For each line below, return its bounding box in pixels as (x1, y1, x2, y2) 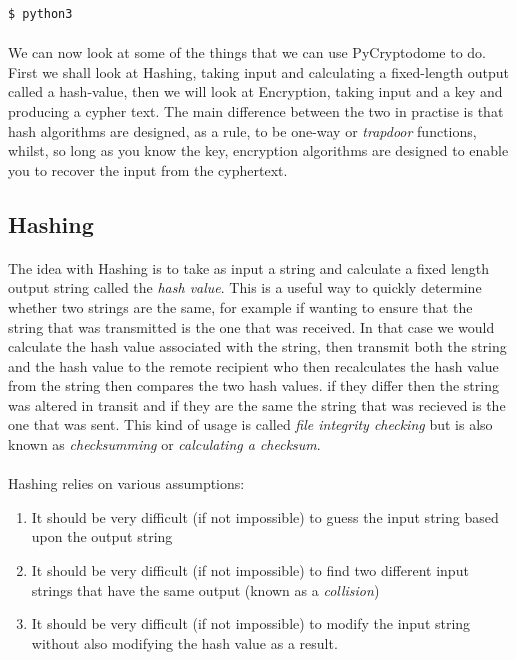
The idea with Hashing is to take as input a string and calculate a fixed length (8, 257, 490, 278)
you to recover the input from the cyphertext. (8, 159, 288, 180)
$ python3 (8, 7, 73, 21)
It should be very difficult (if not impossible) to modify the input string (31, 613, 471, 634)
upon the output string (31, 526, 173, 547)
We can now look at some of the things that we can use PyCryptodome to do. (8, 42, 486, 63)
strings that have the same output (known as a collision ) (31, 579, 380, 600)
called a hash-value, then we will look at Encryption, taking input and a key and (8, 81, 503, 102)
